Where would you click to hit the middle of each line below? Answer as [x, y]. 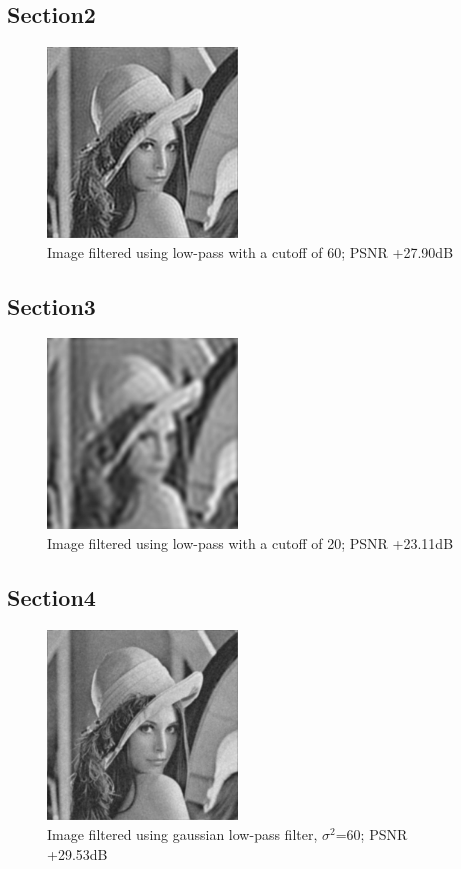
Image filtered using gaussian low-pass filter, [182, 833]
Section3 [51, 305]
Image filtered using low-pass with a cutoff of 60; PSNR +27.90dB [250, 251]
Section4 [51, 596]
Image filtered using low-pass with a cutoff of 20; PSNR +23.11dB [250, 542]
